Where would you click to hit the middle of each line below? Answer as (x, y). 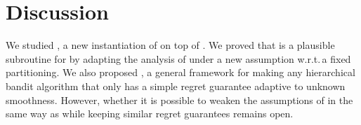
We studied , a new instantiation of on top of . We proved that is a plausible (170, 45)
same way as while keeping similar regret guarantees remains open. (150, 113)
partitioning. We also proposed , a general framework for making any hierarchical (180, 72)
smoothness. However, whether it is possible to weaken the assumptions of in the (179, 100)
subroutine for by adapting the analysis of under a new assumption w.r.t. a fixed (178, 58)
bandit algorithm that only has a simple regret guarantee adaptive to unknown (176, 86)
